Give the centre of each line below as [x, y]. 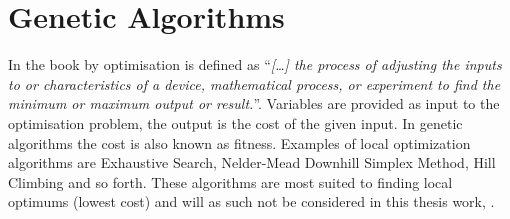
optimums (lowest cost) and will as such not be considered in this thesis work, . [251, 201]
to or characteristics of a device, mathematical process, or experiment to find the [254, 83]
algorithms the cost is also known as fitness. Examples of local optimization [239, 142]
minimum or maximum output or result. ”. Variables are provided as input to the [254, 103]
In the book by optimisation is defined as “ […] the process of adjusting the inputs [255, 64]
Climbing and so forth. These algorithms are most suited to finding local [230, 181]
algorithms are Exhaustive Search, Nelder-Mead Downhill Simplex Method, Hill [252, 162]
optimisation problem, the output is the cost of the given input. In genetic [235, 122]
